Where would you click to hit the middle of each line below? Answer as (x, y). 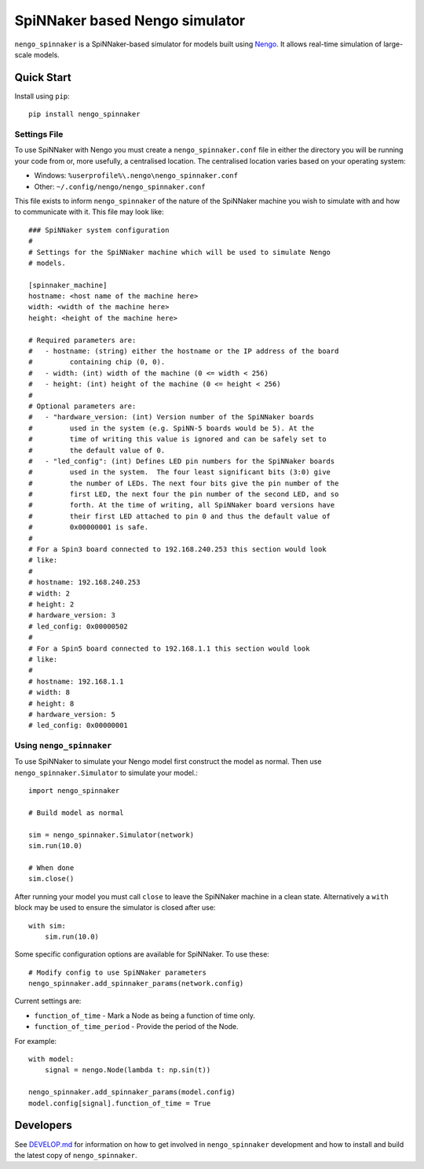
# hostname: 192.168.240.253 (84, 583)
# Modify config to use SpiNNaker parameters (118, 972)
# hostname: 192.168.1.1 (76, 681)
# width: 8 (49, 693)
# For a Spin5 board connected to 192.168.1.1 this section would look (169, 648)
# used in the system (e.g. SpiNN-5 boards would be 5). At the (171, 428)
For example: (36, 1041)
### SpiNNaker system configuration (99, 230)
